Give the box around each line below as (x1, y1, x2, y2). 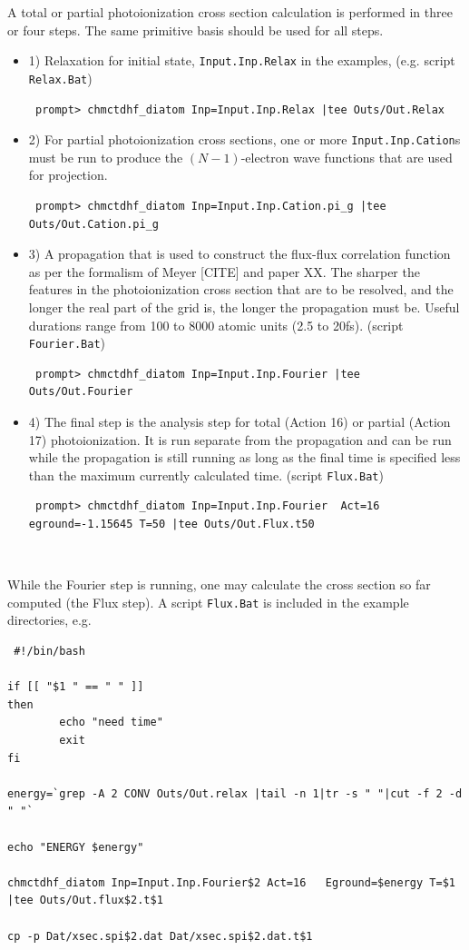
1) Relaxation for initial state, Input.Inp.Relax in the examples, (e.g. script (28, 51, 455, 70)
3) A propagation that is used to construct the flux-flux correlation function (28, 244, 451, 263)
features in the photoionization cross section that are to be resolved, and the (28, 280, 454, 299)
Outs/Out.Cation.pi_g (28, 217, 159, 231)
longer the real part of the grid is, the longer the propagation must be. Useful (28, 297, 460, 316)
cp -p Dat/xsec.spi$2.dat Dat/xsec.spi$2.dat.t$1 (7, 929, 313, 943)
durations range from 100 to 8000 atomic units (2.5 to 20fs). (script (28, 315, 404, 334)
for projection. (28, 165, 108, 184)
